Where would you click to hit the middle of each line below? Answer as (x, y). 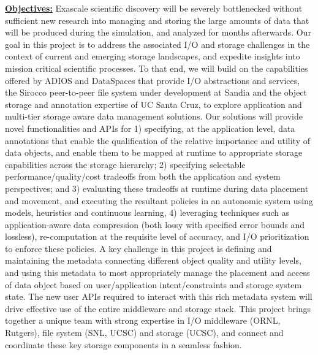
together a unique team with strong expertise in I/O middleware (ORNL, (143, 320)
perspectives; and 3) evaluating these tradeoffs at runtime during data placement (157, 188)
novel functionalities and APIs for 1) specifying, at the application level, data (150, 128)
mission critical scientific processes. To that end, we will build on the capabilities (157, 68)
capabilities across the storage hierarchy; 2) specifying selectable (125, 164)
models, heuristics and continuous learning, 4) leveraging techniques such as (147, 212)
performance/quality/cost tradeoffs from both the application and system (143, 176)
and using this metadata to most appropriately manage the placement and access (157, 273)
